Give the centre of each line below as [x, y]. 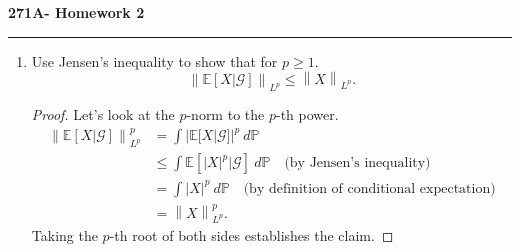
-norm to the [225, 114]
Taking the [64, 235]
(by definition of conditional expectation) [369, 188]
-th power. [307, 114]
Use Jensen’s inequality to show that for [154, 60]
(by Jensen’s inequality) [357, 163]
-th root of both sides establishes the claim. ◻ [251, 235]
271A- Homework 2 [76, 12]
